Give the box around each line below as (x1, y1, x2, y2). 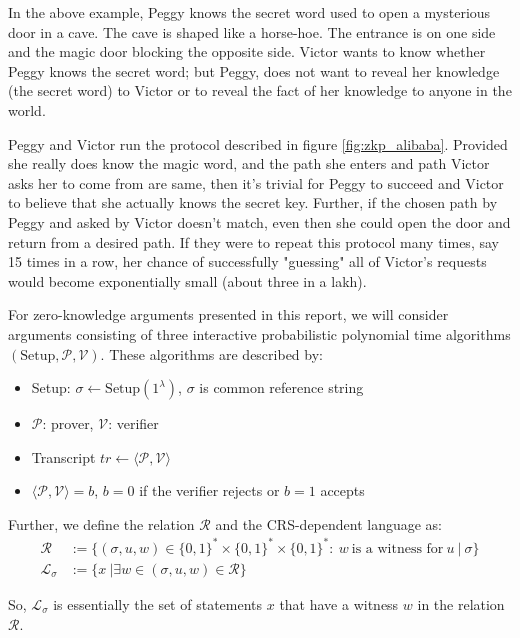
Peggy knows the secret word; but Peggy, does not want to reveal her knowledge (8, 60, 500, 81)
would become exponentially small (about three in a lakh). (8, 270, 367, 291)
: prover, (42, 413, 94, 434)
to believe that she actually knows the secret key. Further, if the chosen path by (8, 192, 498, 213)
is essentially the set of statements (53, 594, 263, 615)
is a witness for (351, 541, 444, 556)
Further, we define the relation (8, 513, 195, 534)
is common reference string (199, 377, 364, 398)
